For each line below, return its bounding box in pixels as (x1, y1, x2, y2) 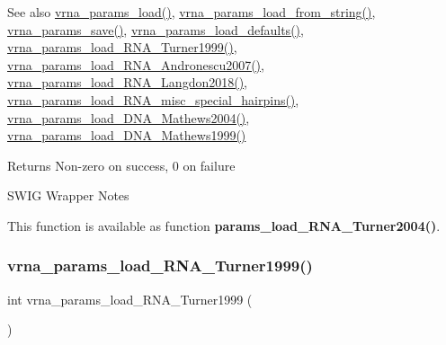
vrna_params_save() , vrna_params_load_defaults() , (7, 20, 304, 39)
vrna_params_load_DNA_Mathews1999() (7, 126, 246, 145)
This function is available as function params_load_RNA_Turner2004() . (7, 216, 441, 234)
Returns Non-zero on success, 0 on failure (7, 155, 236, 174)
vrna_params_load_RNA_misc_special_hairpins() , (7, 90, 299, 109)
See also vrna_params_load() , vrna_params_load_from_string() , (7, 3, 376, 21)
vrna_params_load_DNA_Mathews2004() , (7, 108, 250, 127)
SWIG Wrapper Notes (7, 186, 129, 205)
